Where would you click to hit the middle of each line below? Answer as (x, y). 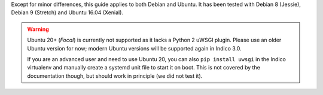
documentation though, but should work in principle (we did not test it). (115, 76)
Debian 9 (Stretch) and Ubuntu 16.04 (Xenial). (67, 12)
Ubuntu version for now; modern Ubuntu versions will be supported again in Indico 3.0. (134, 48)
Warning (38, 29)
